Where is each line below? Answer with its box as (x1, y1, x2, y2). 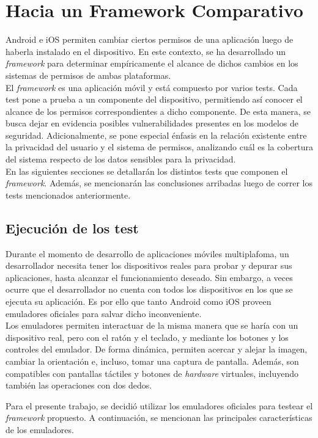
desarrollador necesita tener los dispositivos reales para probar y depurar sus (6, 259, 292, 272)
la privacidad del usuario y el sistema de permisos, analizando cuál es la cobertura (6, 141, 314, 153)
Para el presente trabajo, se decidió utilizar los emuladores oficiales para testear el (6, 399, 313, 412)
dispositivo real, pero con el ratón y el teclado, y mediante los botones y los (6, 330, 289, 343)
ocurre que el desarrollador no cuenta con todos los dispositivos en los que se (6, 283, 293, 296)
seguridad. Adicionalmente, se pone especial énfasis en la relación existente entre (6, 128, 307, 141)
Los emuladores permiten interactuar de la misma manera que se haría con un (6, 319, 298, 332)
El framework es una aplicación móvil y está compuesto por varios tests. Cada (6, 81, 298, 93)
